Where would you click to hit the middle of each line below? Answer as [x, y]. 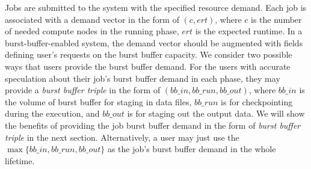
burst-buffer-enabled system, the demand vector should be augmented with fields [154, 42]
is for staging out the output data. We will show [216, 113]
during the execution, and [52, 113]
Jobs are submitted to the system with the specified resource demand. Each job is [156, 7]
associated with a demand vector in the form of [92, 19]
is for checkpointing [257, 101]
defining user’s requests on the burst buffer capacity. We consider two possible [149, 54]
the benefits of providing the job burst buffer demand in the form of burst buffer [153, 125]
